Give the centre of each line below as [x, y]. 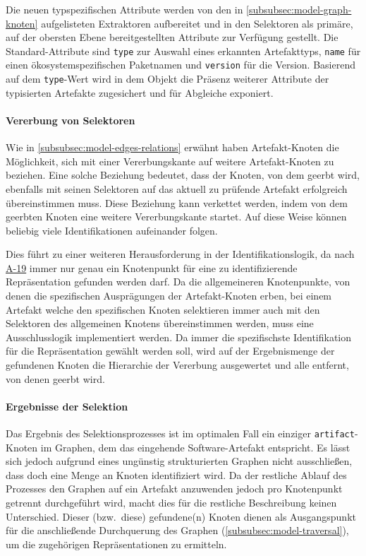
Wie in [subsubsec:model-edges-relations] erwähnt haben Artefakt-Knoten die [172, 147]
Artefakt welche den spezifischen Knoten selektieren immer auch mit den [163, 309]
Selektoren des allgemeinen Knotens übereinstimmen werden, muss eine [160, 323]
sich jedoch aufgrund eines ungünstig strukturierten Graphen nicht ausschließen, [179, 461]
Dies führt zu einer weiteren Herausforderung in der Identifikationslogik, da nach [180, 254]
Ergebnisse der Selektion [67, 406]
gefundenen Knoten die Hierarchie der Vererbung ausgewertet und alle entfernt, [177, 365]
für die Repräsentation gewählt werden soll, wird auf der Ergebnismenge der [170, 351]
